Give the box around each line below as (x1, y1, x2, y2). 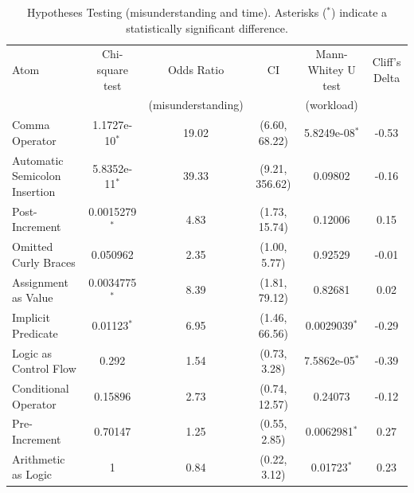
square (96, 61, 128, 78)
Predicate (12, 324, 58, 341)
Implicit (12, 309, 50, 326)
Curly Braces (12, 253, 76, 270)
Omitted (12, 238, 53, 255)
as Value (12, 289, 53, 306)
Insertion (12, 182, 56, 199)
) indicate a (331, 4, 388, 20)
